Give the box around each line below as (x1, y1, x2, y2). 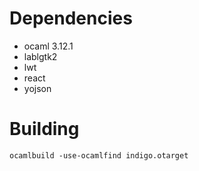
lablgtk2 (23, 50, 58, 62)
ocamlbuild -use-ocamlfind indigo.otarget (9, 150, 189, 161)
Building (9, 118, 80, 141)
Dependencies (9, 7, 133, 30)
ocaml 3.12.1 (23, 40, 74, 52)
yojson (23, 82, 52, 94)
